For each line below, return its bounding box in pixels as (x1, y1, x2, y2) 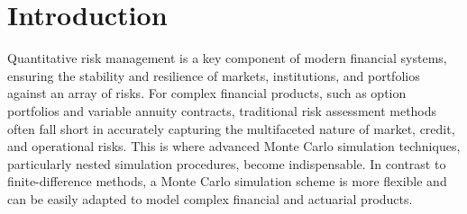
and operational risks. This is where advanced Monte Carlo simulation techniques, (7, 137, 461, 156)
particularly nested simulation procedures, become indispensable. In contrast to (7, 154, 446, 173)
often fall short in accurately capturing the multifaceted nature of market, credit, (7, 119, 455, 138)
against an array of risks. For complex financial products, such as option (7, 84, 407, 103)
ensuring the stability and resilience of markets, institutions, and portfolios (7, 66, 420, 85)
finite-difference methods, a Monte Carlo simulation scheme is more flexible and (7, 172, 447, 191)
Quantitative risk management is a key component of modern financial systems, (7, 49, 447, 67)
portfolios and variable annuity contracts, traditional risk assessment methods (7, 101, 437, 120)
